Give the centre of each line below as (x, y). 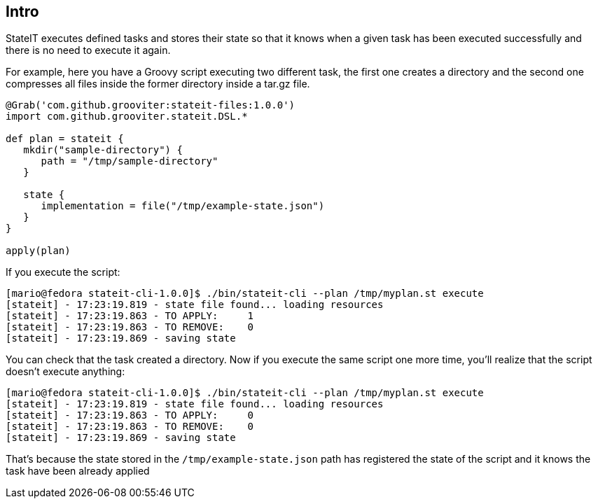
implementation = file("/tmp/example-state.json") (183, 206)
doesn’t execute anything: (65, 372)
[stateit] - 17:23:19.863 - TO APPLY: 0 (130, 415)
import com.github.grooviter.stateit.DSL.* (127, 117)
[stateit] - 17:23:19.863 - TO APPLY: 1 (130, 316)
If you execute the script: (63, 272)
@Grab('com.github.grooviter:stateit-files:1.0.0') (151, 105)
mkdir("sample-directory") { (103, 150)
